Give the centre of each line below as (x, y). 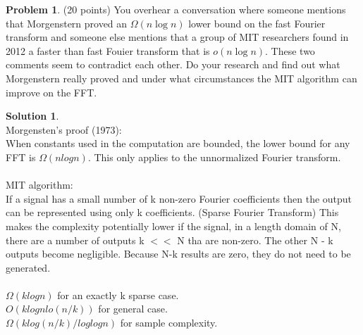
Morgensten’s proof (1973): (64, 129)
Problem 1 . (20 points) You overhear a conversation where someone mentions (176, 9)
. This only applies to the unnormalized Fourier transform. (214, 157)
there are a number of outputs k (75, 240)
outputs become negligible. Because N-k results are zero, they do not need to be (178, 254)
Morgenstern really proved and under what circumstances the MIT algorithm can (181, 78)
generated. (28, 267)
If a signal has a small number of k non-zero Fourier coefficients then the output (179, 198)
